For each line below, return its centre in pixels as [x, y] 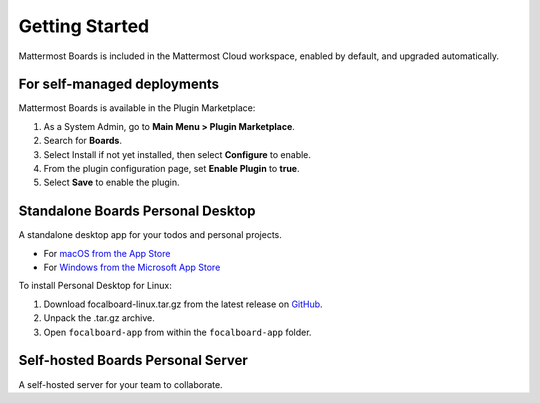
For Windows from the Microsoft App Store [132, 267]
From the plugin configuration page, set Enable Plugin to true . [171, 169]
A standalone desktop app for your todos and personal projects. [150, 235]
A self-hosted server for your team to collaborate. [121, 384]
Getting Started [84, 26]
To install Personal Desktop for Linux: [95, 286]
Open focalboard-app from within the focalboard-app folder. [177, 332]
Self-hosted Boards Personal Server [133, 360]
